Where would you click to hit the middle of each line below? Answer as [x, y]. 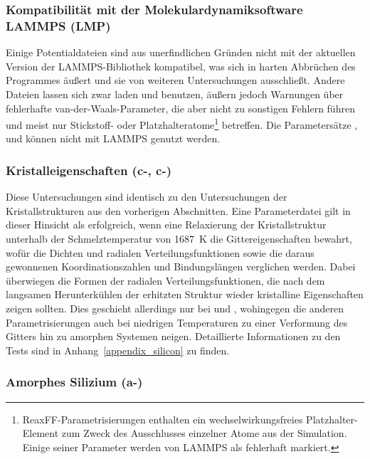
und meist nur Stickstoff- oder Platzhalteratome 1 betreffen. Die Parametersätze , [182, 123]
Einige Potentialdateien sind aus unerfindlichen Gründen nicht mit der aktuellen [181, 52]
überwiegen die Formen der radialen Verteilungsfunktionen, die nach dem [165, 280]
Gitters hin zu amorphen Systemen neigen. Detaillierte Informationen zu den [173, 336]
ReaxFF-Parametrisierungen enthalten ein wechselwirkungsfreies [163, 419]
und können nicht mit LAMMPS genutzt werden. [113, 138]
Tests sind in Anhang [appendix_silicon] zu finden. [118, 350]
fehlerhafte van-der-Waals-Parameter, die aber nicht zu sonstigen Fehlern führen [180, 108]
